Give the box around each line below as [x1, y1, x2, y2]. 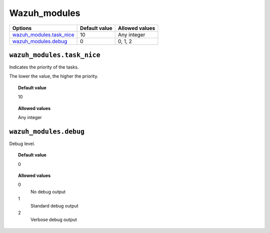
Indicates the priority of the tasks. [9, 64, 79, 70]
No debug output [30, 188, 66, 194]
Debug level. [9, 140, 35, 146]
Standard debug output [30, 202, 78, 208]
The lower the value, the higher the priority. [9, 73, 98, 79]
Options [12, 24, 32, 31]
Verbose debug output [30, 216, 77, 222]
